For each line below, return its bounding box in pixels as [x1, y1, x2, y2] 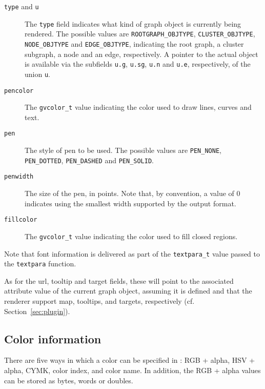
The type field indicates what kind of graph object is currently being [25, 18, 241, 29]
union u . [25, 68, 50, 79]
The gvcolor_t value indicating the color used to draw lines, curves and [25, 102, 252, 112]
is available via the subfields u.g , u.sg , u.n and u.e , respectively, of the [25, 59, 251, 69]
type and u [4, 1, 39, 11]
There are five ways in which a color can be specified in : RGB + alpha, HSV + [4, 355, 255, 365]
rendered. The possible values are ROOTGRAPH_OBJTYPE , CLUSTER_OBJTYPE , [25, 28, 255, 39]
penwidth [4, 173, 34, 181]
